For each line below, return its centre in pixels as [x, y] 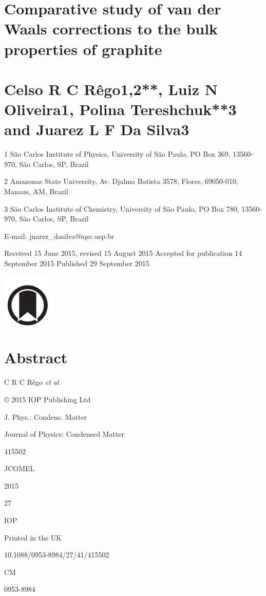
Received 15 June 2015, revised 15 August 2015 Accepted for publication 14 [123, 253]
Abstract [36, 357]
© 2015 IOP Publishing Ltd [47, 399]
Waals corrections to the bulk [111, 29]
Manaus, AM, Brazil [36, 191]
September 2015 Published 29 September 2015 [77, 263]
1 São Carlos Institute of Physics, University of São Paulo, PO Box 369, [117, 154]
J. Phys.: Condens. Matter [46, 416]
